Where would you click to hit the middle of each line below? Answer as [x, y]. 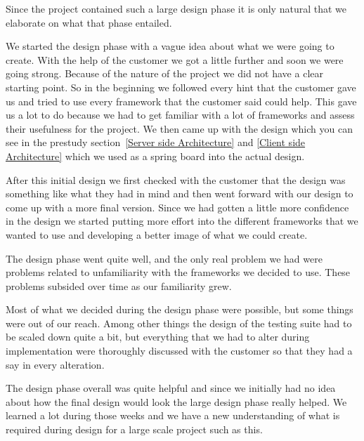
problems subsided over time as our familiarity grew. [119, 285]
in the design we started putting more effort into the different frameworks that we [182, 221]
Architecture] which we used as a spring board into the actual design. [155, 156]
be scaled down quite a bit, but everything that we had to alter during [158, 337]
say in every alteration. [55, 364]
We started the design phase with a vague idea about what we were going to [170, 46]
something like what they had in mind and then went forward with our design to [180, 193]
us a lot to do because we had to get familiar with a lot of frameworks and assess [180, 115]
